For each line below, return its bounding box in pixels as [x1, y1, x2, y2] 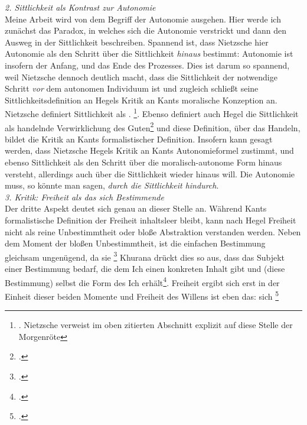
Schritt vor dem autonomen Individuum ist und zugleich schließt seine [5, 82, 259, 95]
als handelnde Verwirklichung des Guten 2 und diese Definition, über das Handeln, [5, 119, 301, 134]
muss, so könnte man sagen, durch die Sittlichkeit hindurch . [5, 179, 219, 192]
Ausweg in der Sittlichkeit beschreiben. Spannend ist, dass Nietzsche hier [5, 35, 269, 48]
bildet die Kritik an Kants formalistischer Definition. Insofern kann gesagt [5, 132, 273, 145]
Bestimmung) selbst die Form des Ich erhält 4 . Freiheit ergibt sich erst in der [5, 274, 280, 288]
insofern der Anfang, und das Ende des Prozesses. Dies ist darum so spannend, [5, 59, 290, 71]
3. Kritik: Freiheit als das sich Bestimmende [5, 190, 164, 203]
